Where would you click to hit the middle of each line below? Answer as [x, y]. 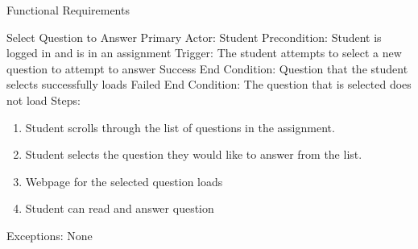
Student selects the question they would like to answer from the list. [194, 154]
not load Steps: [43, 100]
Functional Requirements [68, 10]
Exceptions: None [50, 235]
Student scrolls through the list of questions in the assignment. [180, 127]
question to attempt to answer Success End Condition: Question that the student [207, 68]
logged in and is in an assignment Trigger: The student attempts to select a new [204, 53]
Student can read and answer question [120, 208]
